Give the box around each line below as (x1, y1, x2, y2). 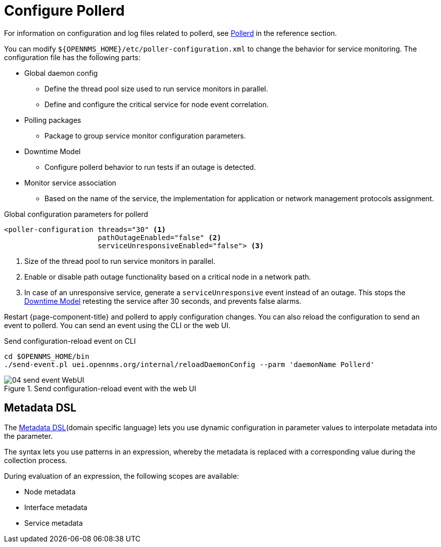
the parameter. (4, 431, 53, 440)
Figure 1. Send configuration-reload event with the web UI (4, 384, 197, 393)
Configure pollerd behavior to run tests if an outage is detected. (44, 162, 256, 171)
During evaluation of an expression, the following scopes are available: (4, 471, 239, 480)
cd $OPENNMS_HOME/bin (4, 352, 89, 360)
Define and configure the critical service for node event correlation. (44, 100, 269, 109)
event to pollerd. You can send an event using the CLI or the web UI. (4, 321, 231, 330)
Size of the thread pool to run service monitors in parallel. (24, 256, 216, 265)
